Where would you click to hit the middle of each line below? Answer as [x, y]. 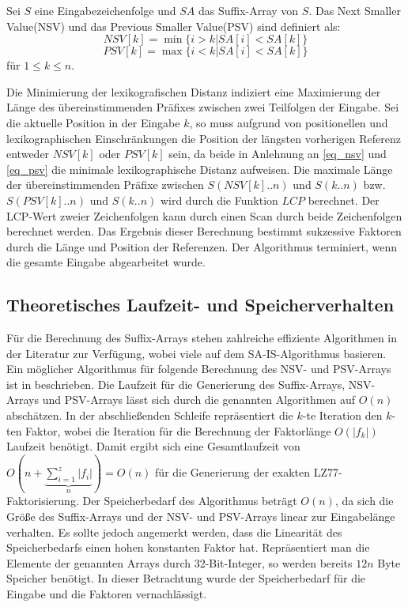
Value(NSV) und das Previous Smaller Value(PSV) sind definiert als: [174, 26]
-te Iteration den [342, 415]
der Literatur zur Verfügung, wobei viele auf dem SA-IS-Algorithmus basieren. [196, 353]
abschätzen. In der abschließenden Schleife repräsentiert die [150, 415]
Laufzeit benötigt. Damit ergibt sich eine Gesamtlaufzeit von [153, 446]
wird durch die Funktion [219, 200]
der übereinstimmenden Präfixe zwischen [105, 185]
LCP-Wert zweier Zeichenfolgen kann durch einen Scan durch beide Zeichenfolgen [204, 215]
